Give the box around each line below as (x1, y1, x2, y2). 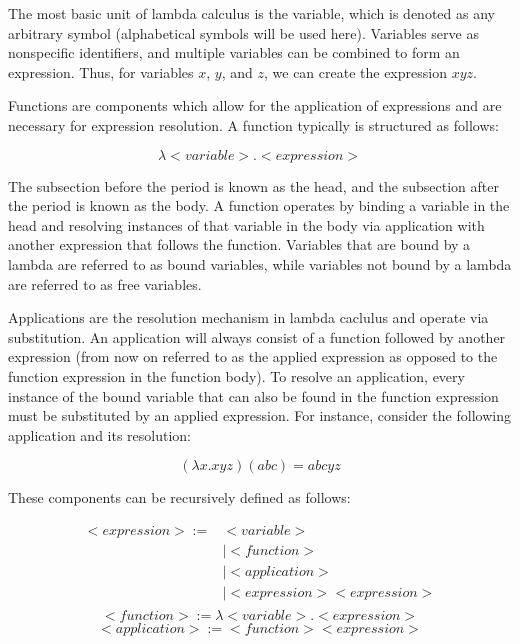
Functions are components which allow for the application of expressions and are (8, 95, 502, 116)
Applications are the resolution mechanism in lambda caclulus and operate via (8, 307, 489, 328)
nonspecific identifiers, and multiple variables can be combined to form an (8, 42, 460, 63)
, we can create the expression (263, 61, 447, 82)
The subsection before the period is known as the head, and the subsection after (8, 175, 499, 196)
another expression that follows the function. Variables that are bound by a (8, 234, 471, 255)
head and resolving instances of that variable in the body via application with (8, 214, 485, 235)
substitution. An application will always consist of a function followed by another (8, 326, 506, 347)
